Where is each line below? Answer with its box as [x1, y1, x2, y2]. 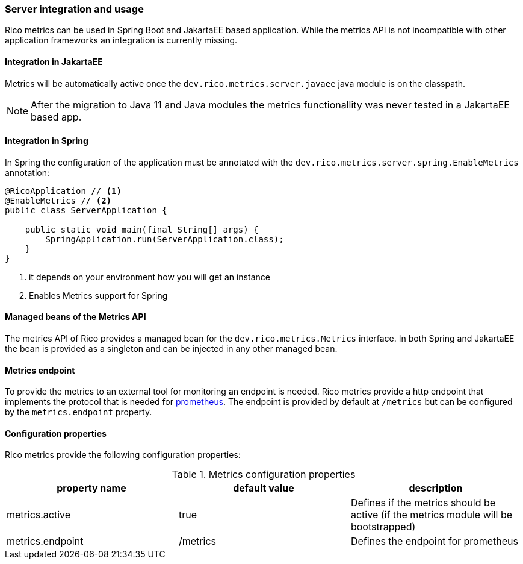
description [409, 482, 463, 495]
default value [233, 482, 294, 495]
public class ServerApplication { [5, 205, 167, 215]
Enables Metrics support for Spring [29, 290, 168, 301]
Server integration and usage [5, 3, 144, 15]
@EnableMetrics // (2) [5, 195, 112, 205]
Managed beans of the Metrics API [5, 312, 146, 322]
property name [57, 482, 126, 495]
